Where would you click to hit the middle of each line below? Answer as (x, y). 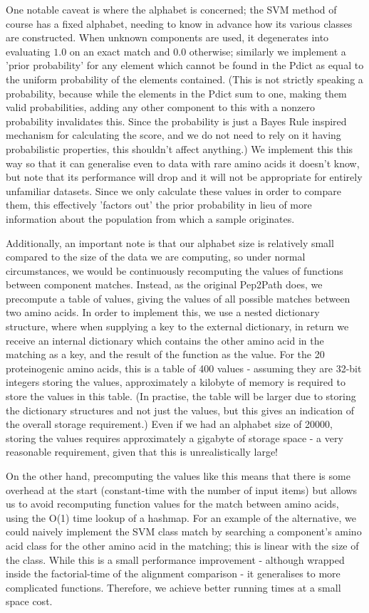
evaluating (28, 51)
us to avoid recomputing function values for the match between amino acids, (172, 504)
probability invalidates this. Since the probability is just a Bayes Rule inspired (176, 121)
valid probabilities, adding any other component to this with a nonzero (160, 107)
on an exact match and (120, 51)
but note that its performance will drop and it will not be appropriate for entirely (184, 177)
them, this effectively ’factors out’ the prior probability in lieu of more (159, 205)
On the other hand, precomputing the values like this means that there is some (178, 476)
